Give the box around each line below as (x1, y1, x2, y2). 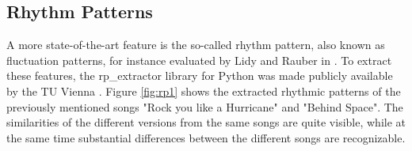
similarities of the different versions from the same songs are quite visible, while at (6, 114, 406, 130)
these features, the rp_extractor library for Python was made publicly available (6, 67, 393, 84)
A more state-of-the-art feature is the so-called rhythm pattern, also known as (6, 36, 385, 53)
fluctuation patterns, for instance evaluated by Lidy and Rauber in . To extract (6, 51, 392, 68)
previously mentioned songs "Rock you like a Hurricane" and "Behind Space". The (6, 98, 403, 115)
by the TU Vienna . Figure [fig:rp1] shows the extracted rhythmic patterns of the (6, 82, 401, 99)
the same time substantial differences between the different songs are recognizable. (6, 129, 406, 145)
